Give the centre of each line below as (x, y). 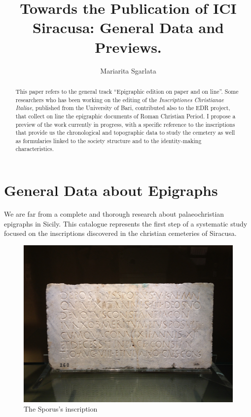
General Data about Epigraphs (111, 190)
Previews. (128, 47)
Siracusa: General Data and (128, 27)
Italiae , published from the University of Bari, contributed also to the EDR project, (123, 108)
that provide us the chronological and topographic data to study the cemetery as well (125, 133)
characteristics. (35, 149)
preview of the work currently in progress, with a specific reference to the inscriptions (125, 124)
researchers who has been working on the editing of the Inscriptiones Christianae (120, 99)
